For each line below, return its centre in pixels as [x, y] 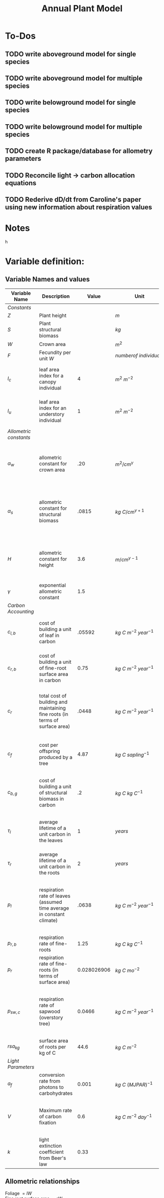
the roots [49, 872]
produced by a [56, 757]
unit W [46, 359]
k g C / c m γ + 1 [130, 511]
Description [56, 296]
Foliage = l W [19, 1193]
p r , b [12, 943]
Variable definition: [45, 261]
